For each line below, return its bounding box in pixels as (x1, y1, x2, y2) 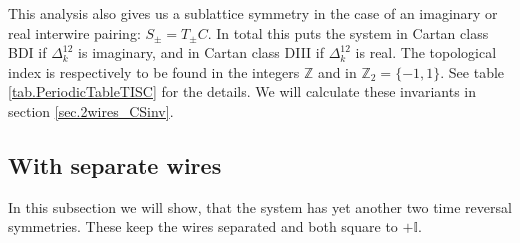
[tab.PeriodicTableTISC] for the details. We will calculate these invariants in (8, 81, 477, 102)
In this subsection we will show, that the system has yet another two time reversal (8, 196, 512, 217)
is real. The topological (355, 42, 497, 63)
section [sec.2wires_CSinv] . (8, 100, 174, 121)
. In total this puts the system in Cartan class (207, 22, 489, 43)
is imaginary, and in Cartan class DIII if (78, 42, 324, 63)
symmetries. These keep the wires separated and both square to (8, 216, 398, 237)
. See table (440, 61, 505, 82)
